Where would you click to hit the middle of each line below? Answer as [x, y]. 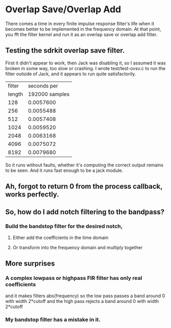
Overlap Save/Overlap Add [63, 9]
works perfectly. [32, 195]
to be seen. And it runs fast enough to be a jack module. [64, 170]
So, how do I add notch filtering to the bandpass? [85, 212]
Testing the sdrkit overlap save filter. [65, 50]
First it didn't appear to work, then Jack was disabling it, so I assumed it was [86, 63]
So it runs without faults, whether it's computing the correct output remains [84, 165]
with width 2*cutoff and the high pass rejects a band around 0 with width [82, 301]
